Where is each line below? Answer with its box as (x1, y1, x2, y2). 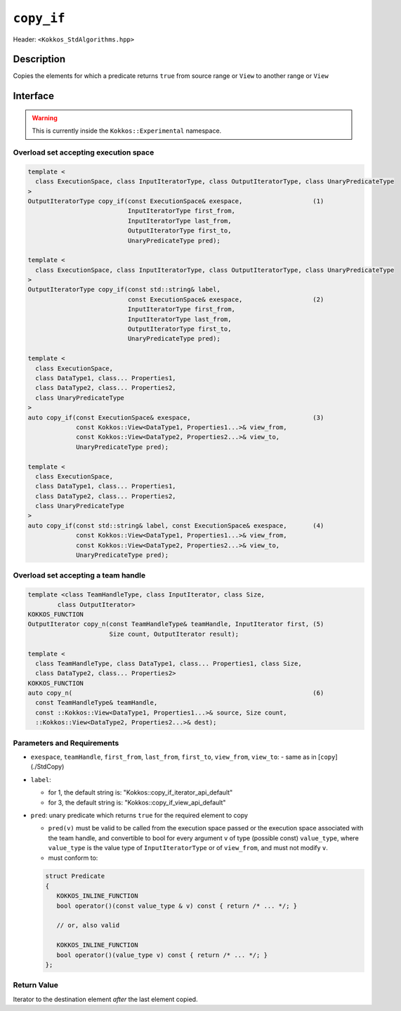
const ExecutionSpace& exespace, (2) (127, 295, 324, 304)
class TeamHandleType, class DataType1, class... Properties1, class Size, (35, 659, 302, 667)
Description (13, 53, 66, 65)
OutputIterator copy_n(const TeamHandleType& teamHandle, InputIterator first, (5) (27, 620, 324, 628)
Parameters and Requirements (13, 738, 119, 748)
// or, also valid (56, 921, 120, 930)
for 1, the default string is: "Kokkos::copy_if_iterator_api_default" (48, 788, 233, 797)
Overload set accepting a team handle (13, 570, 146, 580)
